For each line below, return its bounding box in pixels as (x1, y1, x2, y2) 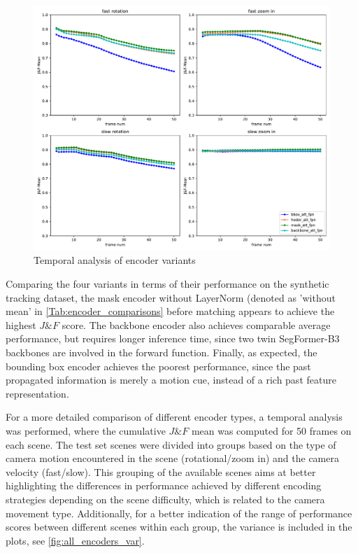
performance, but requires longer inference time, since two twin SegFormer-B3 (6, 331, 340, 346)
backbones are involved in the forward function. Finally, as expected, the (6, 345, 317, 360)
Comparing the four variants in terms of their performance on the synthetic (6, 276, 329, 291)
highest (6, 317, 36, 332)
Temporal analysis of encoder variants (34, 253, 196, 267)
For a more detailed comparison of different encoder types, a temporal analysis (6, 409, 343, 424)
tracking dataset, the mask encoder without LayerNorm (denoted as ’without (6, 290, 336, 304)
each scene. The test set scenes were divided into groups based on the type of (6, 437, 336, 451)
